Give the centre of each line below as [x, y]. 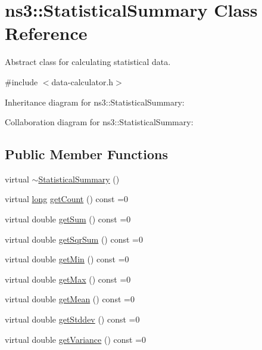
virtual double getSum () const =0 [68, 219]
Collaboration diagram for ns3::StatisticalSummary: [99, 122]
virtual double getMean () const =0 [70, 299]
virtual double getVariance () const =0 [76, 339]
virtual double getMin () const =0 [67, 259]
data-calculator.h [82, 81]
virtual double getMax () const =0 [68, 279]
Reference [46, 33]
